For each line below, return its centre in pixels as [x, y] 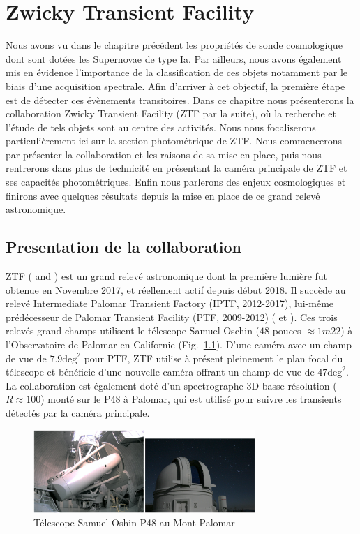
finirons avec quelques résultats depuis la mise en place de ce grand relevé [163, 195]
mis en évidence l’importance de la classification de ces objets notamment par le [177, 72]
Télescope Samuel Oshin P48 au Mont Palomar [134, 522]
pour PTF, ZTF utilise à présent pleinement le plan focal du [213, 358]
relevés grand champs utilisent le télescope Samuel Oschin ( [133, 331]
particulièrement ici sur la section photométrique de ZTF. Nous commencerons [174, 141]
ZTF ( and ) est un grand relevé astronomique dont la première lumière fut [167, 276]
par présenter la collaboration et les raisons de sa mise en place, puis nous [164, 154]
